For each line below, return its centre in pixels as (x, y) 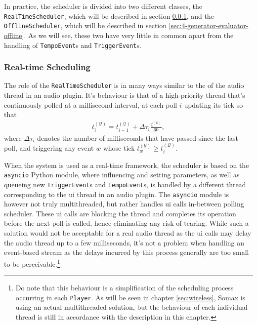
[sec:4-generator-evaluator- (209, 25)
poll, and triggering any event (49, 148)
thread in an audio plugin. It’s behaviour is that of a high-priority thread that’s (125, 95)
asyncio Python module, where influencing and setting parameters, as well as (122, 175)
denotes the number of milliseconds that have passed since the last (138, 138)
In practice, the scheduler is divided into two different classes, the (103, 6)
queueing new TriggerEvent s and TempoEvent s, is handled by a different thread (125, 184)
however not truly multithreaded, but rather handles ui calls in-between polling (124, 204)
